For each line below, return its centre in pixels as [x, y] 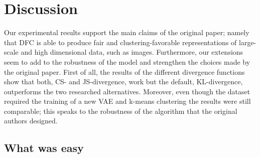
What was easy [44, 148]
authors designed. [31, 121]
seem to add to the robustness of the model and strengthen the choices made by [127, 61]
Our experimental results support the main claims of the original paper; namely [127, 32]
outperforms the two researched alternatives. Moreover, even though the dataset [127, 91]
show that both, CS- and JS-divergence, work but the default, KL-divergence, [123, 82]
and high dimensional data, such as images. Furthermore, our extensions [132, 52]
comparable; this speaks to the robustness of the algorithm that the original [121, 111]
